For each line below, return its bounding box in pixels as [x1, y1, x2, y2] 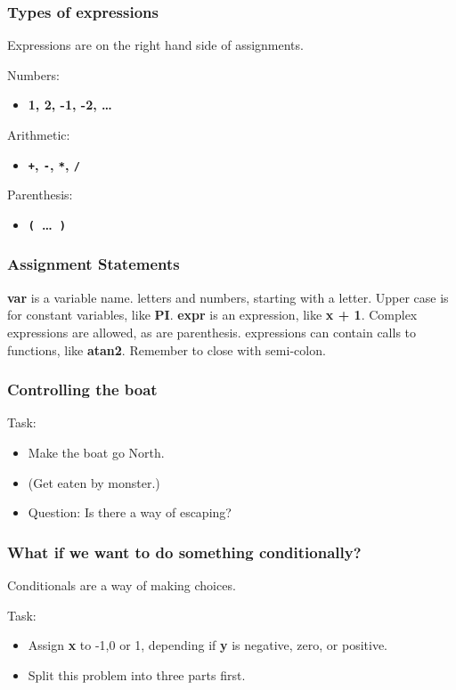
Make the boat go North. [28, 442, 165, 461]
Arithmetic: [7, 126, 70, 143]
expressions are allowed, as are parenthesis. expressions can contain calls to [7, 322, 417, 341]
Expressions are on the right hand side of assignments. [7, 36, 304, 54]
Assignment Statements [7, 253, 180, 275]
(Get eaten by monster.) [28, 473, 160, 491]
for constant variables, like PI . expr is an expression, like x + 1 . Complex [7, 305, 418, 324]
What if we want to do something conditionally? [7, 540, 362, 563]
